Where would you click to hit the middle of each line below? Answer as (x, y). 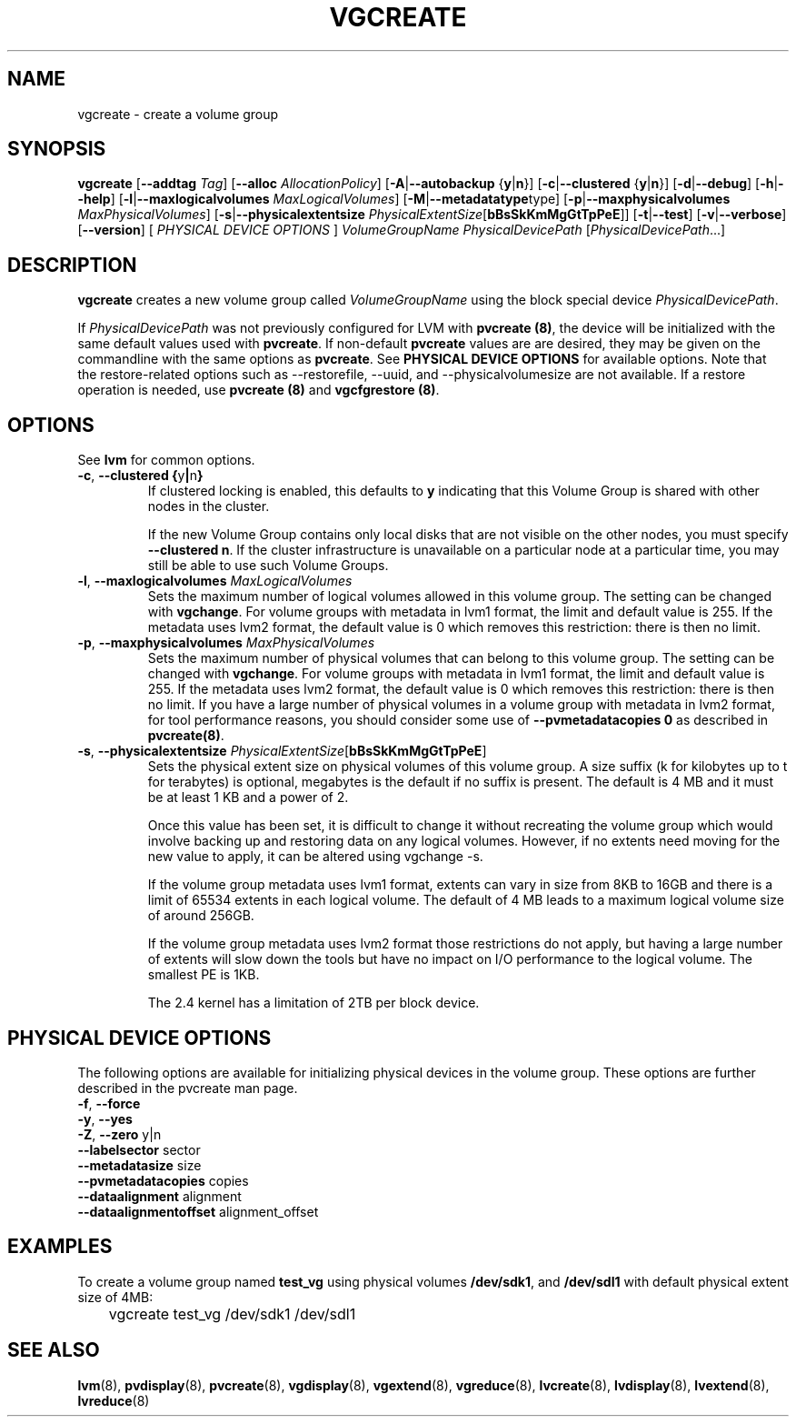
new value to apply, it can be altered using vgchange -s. (315, 857)
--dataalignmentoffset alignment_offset (198, 1211)
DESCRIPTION (72, 265)
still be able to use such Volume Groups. (268, 566)
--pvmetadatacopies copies (163, 1180)
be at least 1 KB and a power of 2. (248, 797)
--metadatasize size (139, 1165)
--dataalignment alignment (159, 1196)
